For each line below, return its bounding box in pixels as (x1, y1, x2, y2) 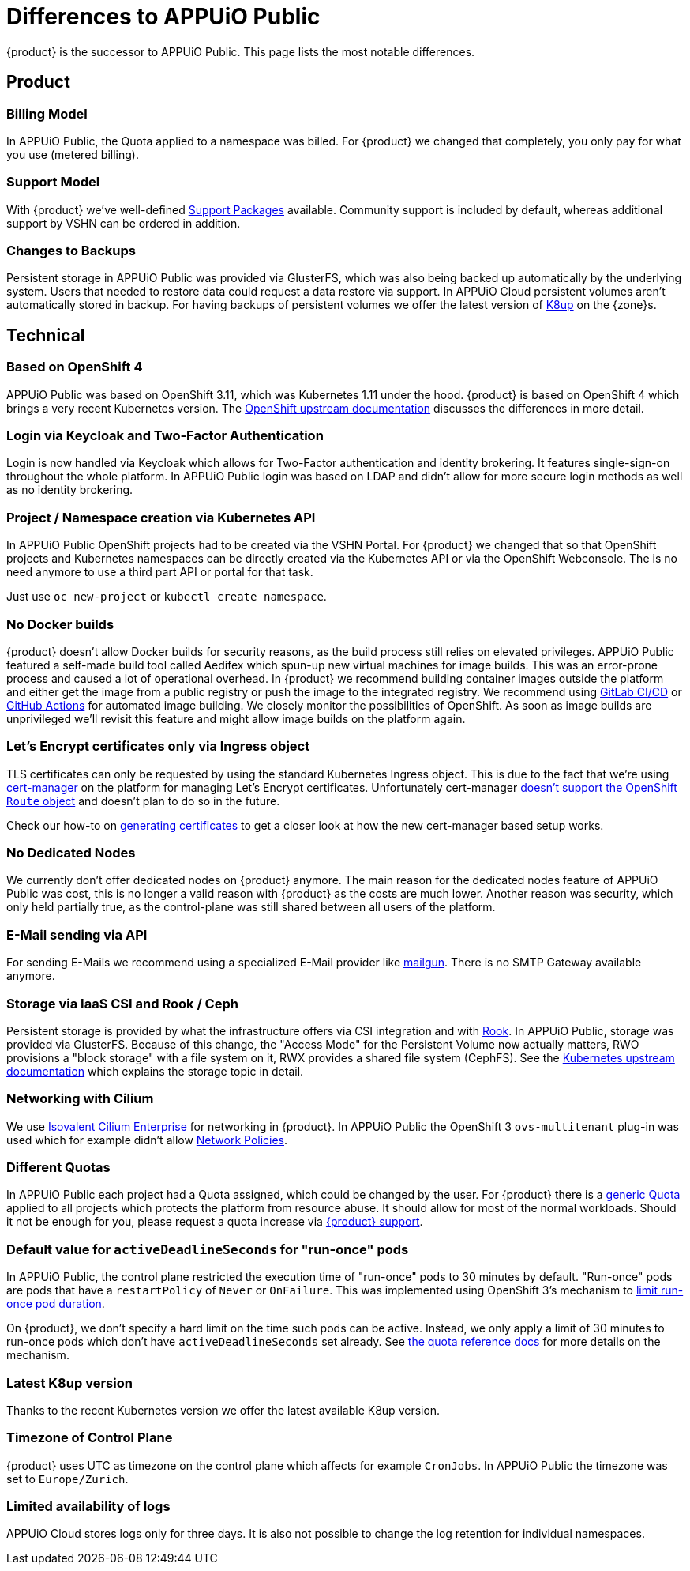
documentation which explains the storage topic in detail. (6, 1064, 304, 1078)
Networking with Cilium (6, 1091, 154, 1107)
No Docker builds (6, 616, 114, 632)
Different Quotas (6, 1159, 111, 1176)
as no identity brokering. (6, 483, 133, 497)
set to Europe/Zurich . (6, 1471, 129, 1486)
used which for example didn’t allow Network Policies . (6, 1132, 288, 1147)
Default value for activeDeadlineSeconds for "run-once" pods (6, 1241, 409, 1257)
